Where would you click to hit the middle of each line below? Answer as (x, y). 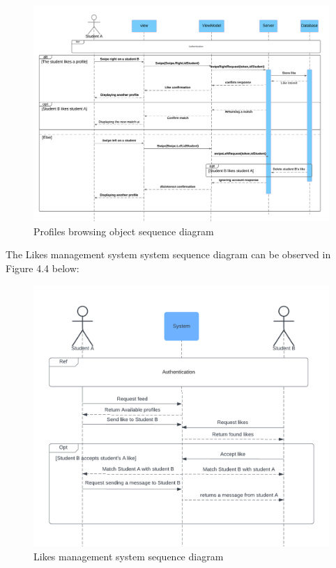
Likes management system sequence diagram (129, 557)
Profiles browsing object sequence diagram (124, 231)
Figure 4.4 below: (43, 268)
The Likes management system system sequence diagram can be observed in (168, 254)
